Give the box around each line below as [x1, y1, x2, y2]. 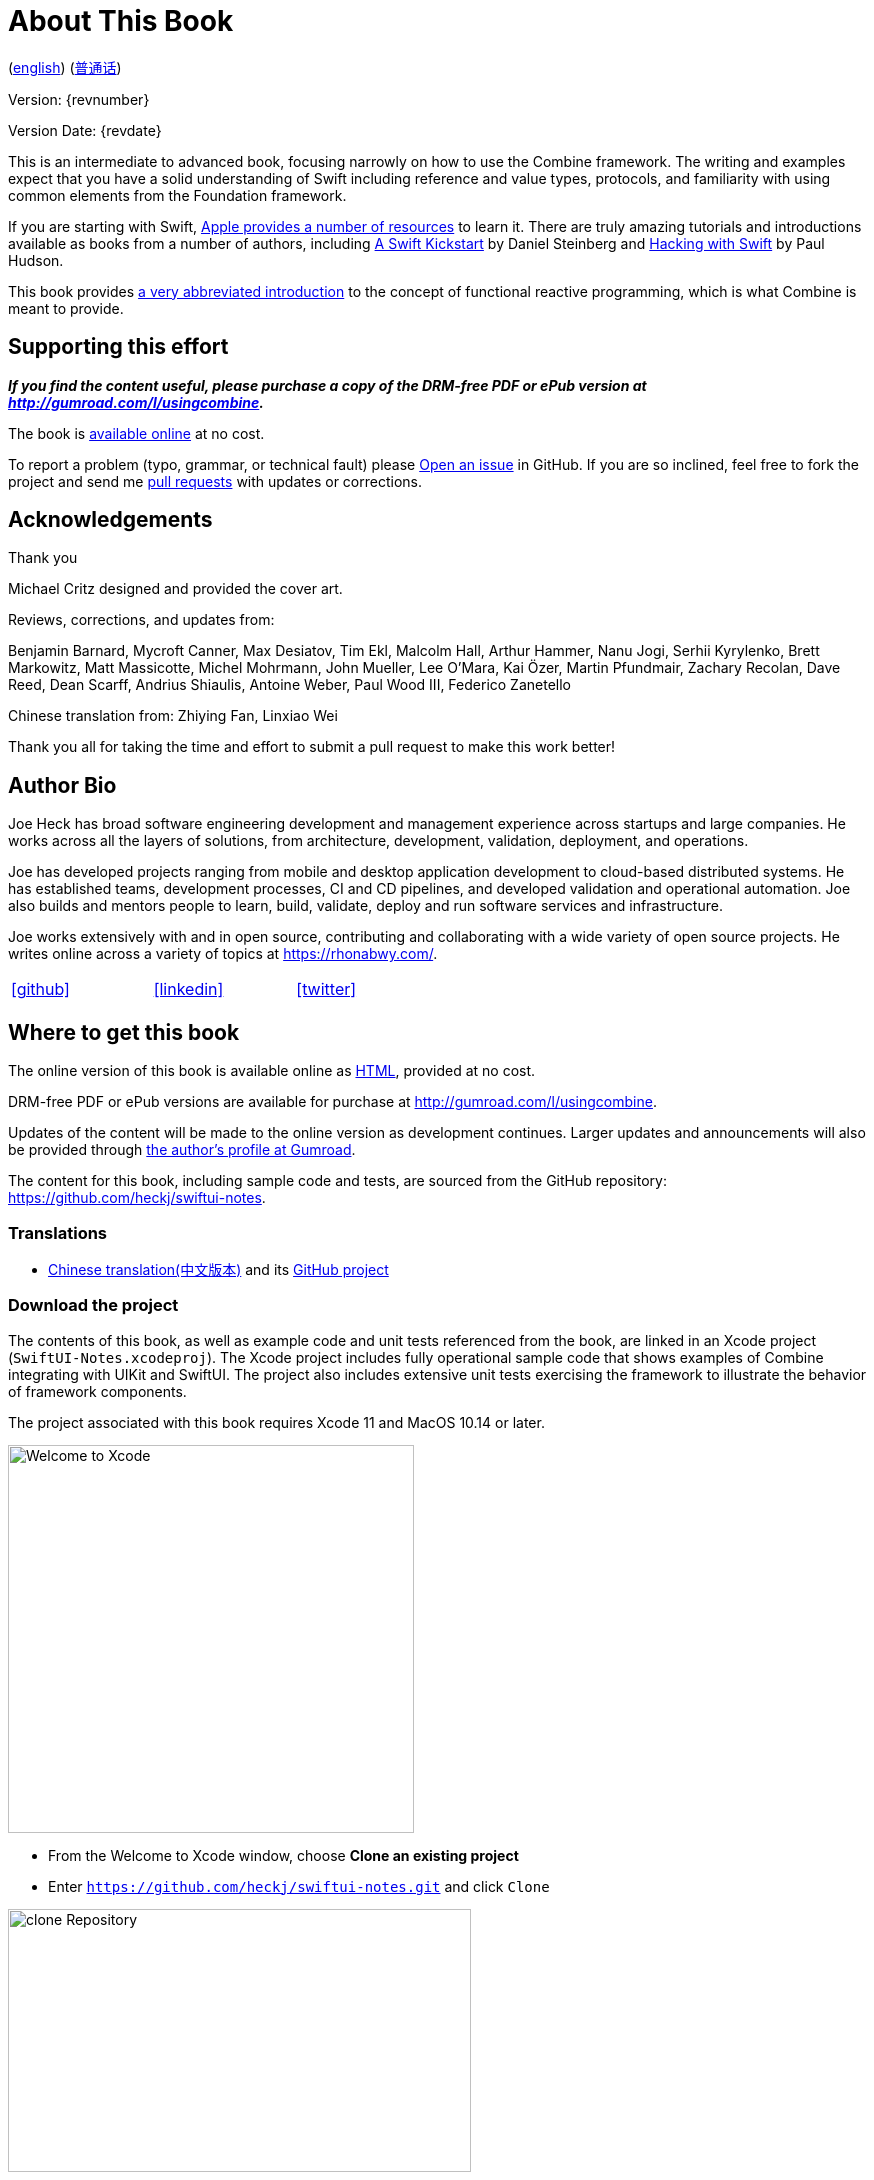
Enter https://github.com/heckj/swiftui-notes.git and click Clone [48, 1877, 550, 1895]
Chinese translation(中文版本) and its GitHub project [48, 1260, 389, 1278]
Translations [8, 1222, 108, 1243]
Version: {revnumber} [8, 90, 150, 108]
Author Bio [8, 772, 117, 798]
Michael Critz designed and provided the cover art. [8, 580, 343, 598]
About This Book [8, 4, 234, 38]
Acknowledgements [8, 507, 213, 533]
